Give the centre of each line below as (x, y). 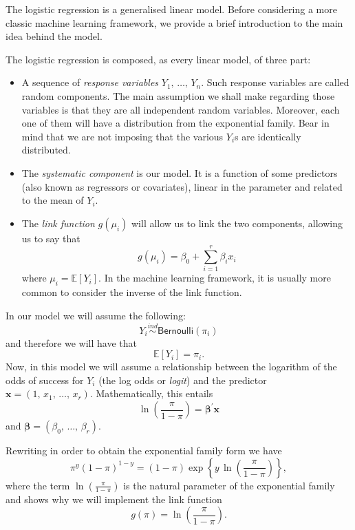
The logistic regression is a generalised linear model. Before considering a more (171, 9)
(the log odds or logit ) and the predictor (183, 380)
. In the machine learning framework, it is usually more (215, 278)
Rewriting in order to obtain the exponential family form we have (144, 450)
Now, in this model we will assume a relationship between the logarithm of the (171, 367)
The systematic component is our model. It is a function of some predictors (180, 172)
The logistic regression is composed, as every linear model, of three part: (158, 59)
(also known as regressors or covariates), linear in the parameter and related (182, 186)
